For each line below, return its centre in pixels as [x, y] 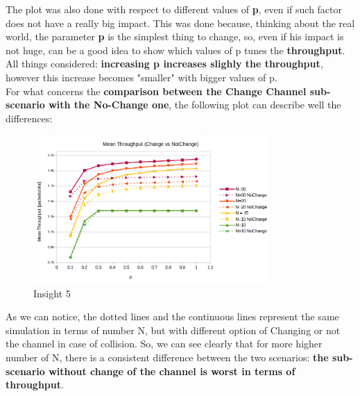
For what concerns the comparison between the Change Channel [156, 91]
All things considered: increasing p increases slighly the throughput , [164, 64]
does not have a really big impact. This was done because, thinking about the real [180, 23]
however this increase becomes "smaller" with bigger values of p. [142, 77]
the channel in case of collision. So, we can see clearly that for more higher [164, 344]
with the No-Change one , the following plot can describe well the [195, 105]
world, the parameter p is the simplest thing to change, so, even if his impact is [175, 36]
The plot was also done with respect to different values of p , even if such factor [174, 9]
